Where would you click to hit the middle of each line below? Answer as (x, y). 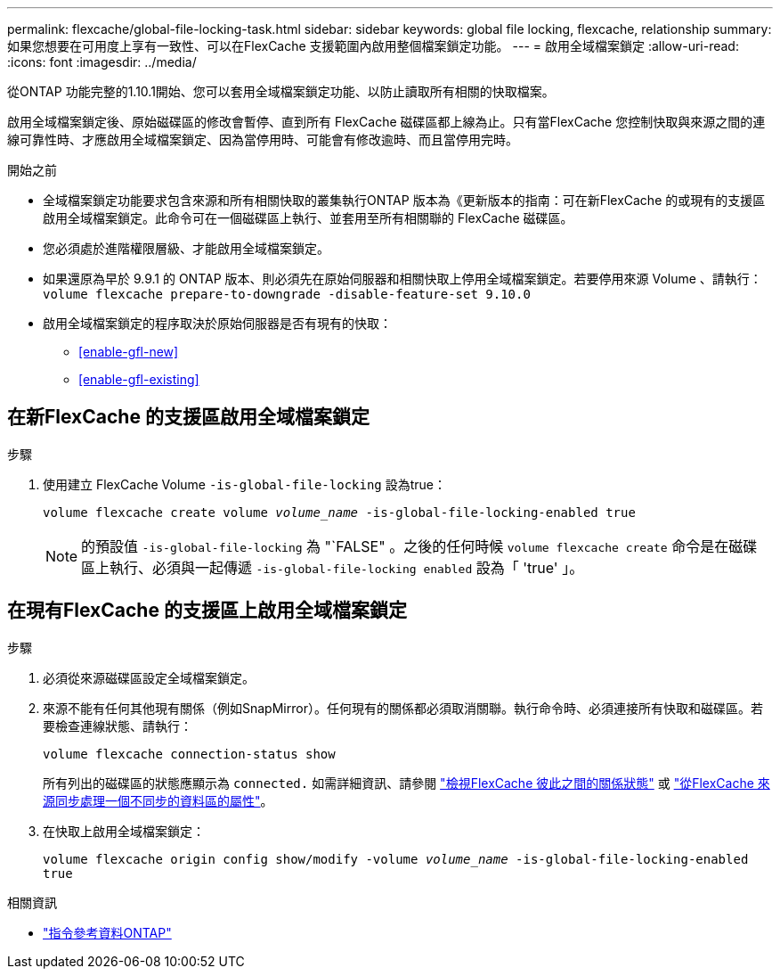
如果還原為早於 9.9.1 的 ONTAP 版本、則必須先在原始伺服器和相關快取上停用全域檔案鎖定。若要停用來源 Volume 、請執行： (402, 279)
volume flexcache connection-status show (189, 754)
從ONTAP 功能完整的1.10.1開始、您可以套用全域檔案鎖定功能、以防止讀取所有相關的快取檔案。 (281, 91)
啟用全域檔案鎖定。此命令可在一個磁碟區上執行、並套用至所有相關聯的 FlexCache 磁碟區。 (308, 218)
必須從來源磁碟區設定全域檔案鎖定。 (149, 677)
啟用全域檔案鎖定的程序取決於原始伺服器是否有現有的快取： (217, 323)
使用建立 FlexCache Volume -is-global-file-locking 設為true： (245, 484)
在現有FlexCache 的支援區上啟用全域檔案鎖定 (207, 611)
